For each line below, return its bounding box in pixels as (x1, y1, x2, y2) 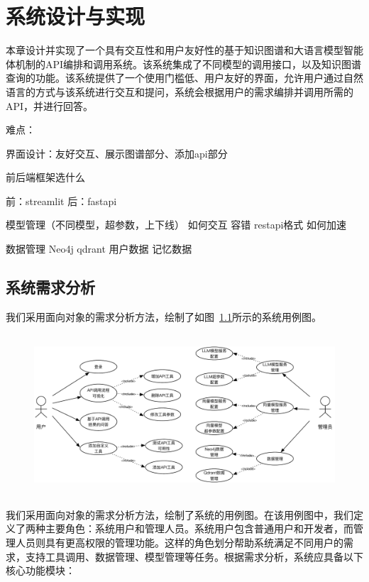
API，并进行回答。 (6, 98, 94, 113)
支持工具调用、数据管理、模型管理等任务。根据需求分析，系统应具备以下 (25, 549, 363, 564)
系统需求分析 (6, 276, 95, 298)
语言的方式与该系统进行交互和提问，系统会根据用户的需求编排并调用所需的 (6, 84, 353, 99)
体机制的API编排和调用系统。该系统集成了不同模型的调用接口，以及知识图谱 (6, 56, 362, 71)
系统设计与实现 (6, 1, 145, 31)
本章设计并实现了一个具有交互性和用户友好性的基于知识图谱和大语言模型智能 (6, 43, 363, 57)
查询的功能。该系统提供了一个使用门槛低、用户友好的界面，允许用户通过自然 (6, 70, 363, 85)
